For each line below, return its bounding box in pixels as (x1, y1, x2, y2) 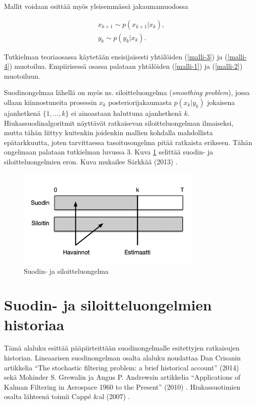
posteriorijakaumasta (108, 97, 172, 107)
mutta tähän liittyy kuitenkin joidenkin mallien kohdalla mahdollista (4, 127, 213, 138)
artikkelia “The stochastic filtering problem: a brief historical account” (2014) (4, 362, 239, 372)
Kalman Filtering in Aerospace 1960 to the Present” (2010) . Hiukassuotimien (4, 381, 241, 392)
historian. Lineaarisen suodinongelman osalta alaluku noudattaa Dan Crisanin (4, 353, 241, 363)
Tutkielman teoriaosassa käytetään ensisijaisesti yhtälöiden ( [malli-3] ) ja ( (4, 51, 228, 61)
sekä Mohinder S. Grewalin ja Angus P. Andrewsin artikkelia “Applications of (4, 372, 241, 382)
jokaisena (207, 97, 235, 107)
